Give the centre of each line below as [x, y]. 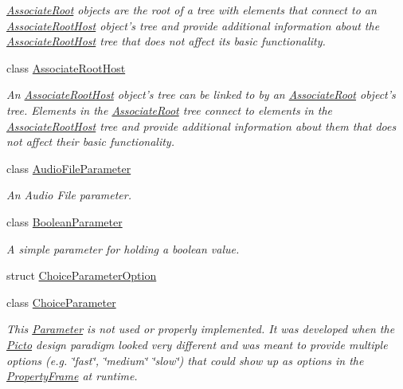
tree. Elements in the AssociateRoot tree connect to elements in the [170, 110]
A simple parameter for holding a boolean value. [123, 248]
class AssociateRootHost [66, 67]
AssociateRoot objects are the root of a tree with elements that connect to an [192, 10]
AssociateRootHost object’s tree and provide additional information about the [193, 25]
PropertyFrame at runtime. [72, 376]
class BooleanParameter [65, 221]
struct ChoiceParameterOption [82, 275]
